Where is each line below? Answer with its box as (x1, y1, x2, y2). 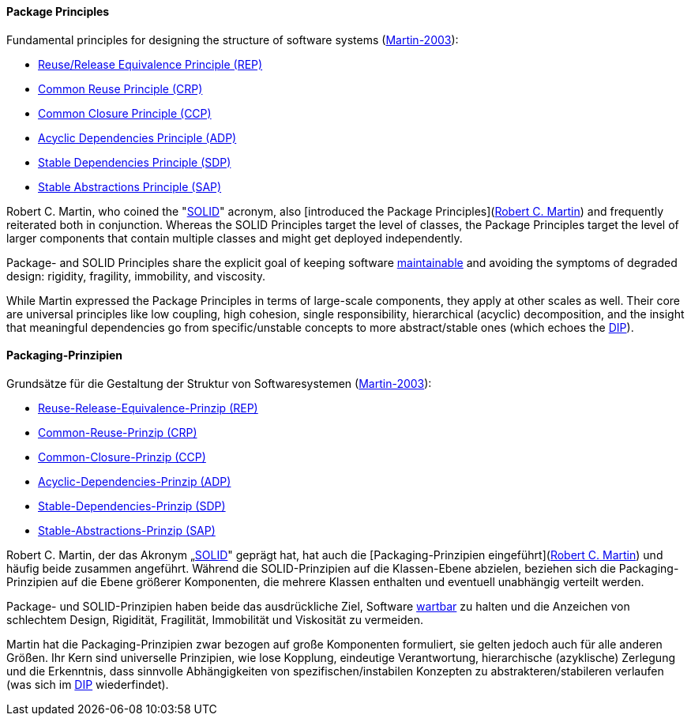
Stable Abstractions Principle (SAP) (38, 179, 222, 194)
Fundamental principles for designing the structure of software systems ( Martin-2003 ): (6, 32, 459, 47)
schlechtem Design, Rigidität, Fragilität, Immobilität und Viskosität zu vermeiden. (6, 612, 423, 626)
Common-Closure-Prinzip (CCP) (38, 449, 206, 464)
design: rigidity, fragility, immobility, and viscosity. (6, 269, 266, 283)
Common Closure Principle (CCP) (38, 106, 212, 120)
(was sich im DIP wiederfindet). (6, 677, 169, 691)
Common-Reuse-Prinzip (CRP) (38, 425, 197, 439)
